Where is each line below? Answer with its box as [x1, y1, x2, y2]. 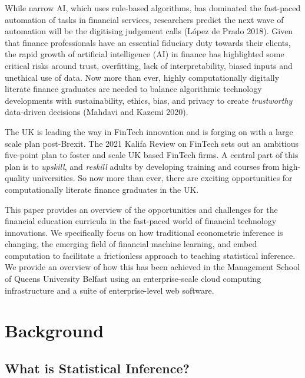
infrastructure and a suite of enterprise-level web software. [5, 284, 214, 296]
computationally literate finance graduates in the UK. [5, 183, 199, 195]
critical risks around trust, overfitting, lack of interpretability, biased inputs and [5, 59, 293, 71]
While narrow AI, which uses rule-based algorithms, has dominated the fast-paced [5, 2, 301, 14]
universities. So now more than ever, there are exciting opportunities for [32, 172, 293, 184]
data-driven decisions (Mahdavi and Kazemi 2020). [5, 106, 188, 118]
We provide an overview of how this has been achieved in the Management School [5, 261, 300, 273]
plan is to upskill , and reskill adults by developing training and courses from [5, 160, 280, 172]
